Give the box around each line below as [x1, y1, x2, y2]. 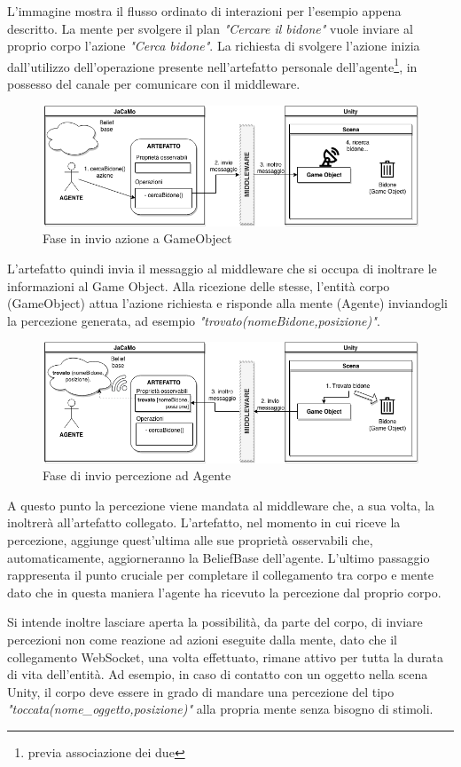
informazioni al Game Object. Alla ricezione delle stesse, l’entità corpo [7, 276, 390, 295]
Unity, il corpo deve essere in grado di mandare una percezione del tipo [7, 682, 395, 700]
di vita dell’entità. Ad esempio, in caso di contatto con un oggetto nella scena [7, 665, 428, 684]
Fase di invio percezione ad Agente [43, 466, 231, 485]
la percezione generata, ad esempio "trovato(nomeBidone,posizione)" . [7, 311, 380, 329]
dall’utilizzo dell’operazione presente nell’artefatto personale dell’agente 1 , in [7, 54, 418, 75]
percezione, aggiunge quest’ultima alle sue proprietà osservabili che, [7, 530, 373, 549]
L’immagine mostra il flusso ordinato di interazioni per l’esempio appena [7, 2, 402, 20]
